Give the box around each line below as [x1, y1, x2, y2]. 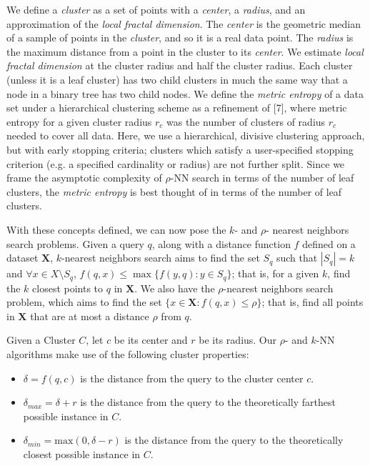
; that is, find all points [261, 294, 364, 309]
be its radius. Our [199, 332, 277, 347]
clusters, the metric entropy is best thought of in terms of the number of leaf [6, 184, 342, 199]
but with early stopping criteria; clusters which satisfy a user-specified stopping [6, 142, 354, 157]
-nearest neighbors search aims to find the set [61, 250, 260, 265]
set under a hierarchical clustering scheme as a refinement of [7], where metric [6, 100, 347, 115]
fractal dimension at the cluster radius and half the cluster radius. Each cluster [6, 58, 353, 73]
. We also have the [134, 280, 215, 295]
